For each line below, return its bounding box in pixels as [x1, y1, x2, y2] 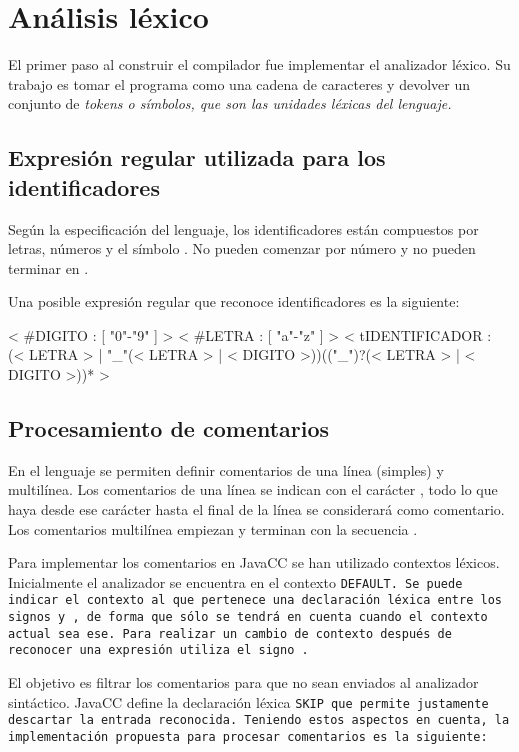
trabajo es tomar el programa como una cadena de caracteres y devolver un [8, 73, 470, 94]
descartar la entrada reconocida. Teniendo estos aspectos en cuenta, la [8, 713, 510, 728]
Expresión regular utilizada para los [8, 142, 386, 173]
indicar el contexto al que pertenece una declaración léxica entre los [8, 593, 502, 608]
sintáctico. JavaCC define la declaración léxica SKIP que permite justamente [8, 691, 489, 712]
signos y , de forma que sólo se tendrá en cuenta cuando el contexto [8, 610, 488, 625]
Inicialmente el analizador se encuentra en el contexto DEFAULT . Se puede [8, 571, 463, 592]
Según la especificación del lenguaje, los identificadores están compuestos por [8, 218, 479, 239]
